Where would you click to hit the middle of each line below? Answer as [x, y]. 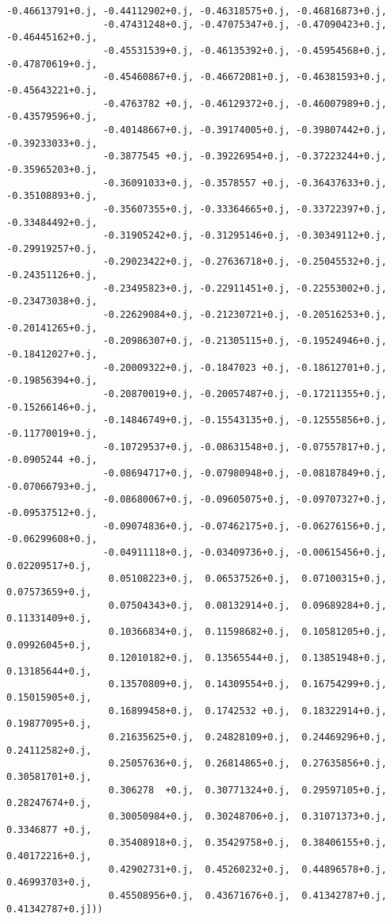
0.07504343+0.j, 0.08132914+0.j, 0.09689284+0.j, [247, 605]
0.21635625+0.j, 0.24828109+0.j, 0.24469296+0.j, [247, 738]
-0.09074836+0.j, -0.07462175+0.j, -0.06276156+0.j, [245, 526]
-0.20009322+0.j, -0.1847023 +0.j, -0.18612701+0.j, [245, 367]
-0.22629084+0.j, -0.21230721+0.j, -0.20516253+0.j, [245, 315]
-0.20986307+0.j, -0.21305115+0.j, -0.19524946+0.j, [245, 341]
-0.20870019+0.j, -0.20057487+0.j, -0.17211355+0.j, [245, 394]
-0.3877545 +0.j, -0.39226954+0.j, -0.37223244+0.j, [245, 157]
